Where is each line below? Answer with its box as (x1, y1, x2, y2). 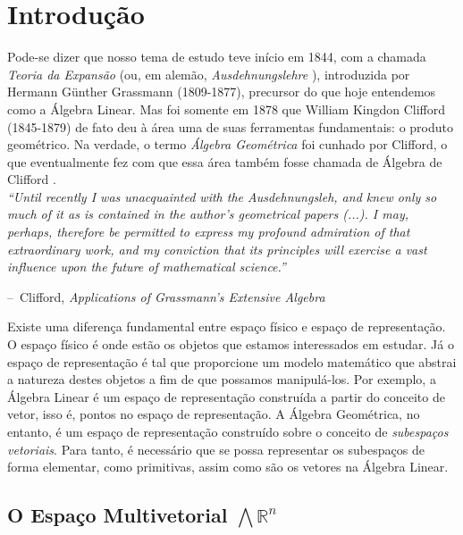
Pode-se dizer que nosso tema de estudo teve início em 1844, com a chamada (7, 47, 426, 66)
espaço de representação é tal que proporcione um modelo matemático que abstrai (7, 352, 457, 371)
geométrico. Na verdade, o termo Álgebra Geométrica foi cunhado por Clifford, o (7, 135, 448, 154)
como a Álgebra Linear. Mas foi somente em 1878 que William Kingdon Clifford (7, 99, 446, 118)
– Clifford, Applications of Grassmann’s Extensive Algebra (7, 287, 325, 305)
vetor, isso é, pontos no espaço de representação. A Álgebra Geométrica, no (7, 405, 420, 423)
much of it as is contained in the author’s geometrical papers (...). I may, (7, 205, 408, 223)
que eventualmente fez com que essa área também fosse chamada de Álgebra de (7, 152, 442, 171)
